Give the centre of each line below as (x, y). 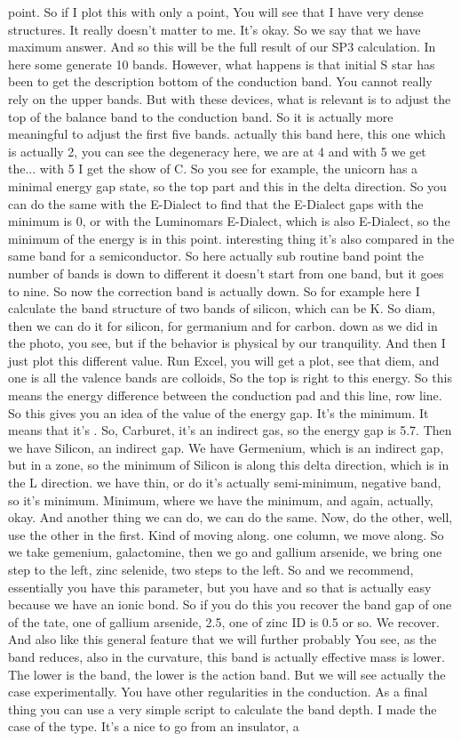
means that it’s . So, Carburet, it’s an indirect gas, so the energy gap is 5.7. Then (230, 430)
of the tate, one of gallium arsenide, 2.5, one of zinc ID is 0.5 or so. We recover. (224, 621)
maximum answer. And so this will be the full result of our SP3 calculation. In (222, 47)
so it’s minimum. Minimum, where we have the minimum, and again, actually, (221, 499)
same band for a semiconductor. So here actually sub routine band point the (216, 256)
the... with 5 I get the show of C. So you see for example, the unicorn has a (213, 169)
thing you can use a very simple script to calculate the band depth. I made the (223, 709)
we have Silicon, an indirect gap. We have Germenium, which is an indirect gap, (226, 447)
